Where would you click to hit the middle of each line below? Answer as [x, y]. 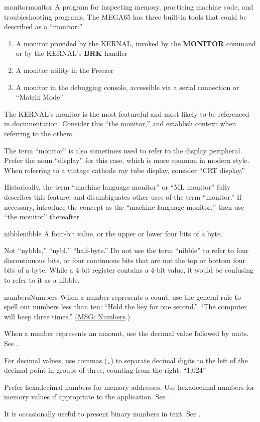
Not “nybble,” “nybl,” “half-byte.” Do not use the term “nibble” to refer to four [126, 250]
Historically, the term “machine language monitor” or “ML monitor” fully [117, 187]
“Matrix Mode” [39, 97]
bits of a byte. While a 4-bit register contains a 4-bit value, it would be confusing [129, 270]
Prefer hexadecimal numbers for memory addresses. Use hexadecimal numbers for [129, 387]
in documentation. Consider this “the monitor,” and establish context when [120, 123]
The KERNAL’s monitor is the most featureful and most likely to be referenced [127, 113]
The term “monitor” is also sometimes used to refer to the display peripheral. [123, 150]
